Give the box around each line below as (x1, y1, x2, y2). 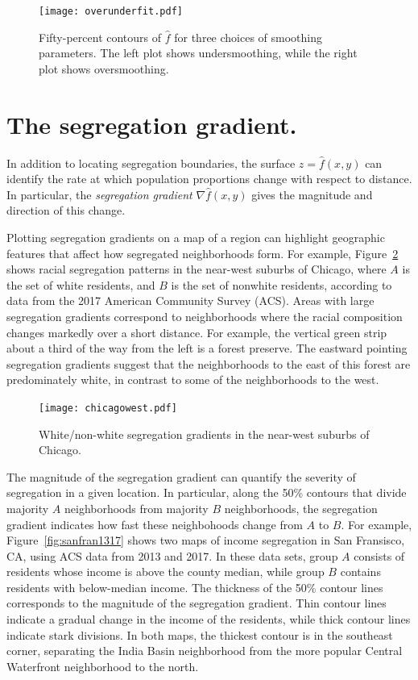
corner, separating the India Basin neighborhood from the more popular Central (6, 642, 403, 659)
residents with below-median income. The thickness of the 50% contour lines (6, 578, 383, 595)
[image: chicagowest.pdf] (39, 402, 177, 414)
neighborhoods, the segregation (224, 499, 378, 516)
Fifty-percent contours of (39, 28, 162, 45)
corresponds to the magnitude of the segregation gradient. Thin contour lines (6, 594, 387, 611)
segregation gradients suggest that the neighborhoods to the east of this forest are (6, 355, 411, 372)
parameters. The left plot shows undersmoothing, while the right (39, 44, 358, 61)
